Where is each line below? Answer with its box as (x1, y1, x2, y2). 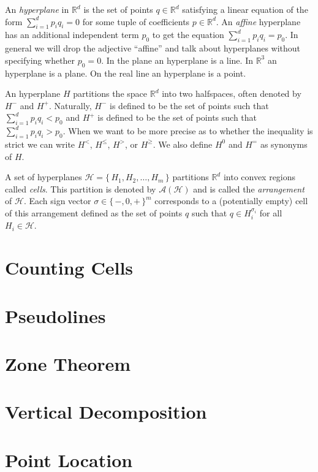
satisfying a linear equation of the (182, 3, 308, 15)
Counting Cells (5, 255, 134, 280)
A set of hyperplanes (5, 170, 82, 183)
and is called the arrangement (193, 182, 305, 195)
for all (259, 206, 282, 219)
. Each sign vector (23, 194, 91, 207)
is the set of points (83, 3, 153, 15)
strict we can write (5, 137, 75, 150)
